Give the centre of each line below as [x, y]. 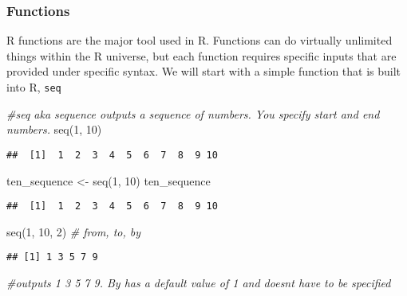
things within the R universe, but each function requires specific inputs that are [202, 55]
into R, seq [34, 87]
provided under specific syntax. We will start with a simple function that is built [204, 71]
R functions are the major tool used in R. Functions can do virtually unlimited [200, 40]
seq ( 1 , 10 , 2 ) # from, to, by [74, 231]
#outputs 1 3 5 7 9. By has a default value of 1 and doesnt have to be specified [199, 282]
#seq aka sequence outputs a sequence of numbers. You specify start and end [193, 113]
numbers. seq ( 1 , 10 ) [54, 129]
